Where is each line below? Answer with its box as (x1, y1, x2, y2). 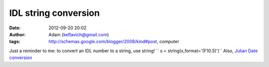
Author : (9, 31, 26, 37)
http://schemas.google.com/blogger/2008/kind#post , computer (48, 39, 179, 45)
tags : (9, 39, 20, 45)
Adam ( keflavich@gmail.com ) (48, 31, 109, 37)
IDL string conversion (9, 7, 100, 18)
